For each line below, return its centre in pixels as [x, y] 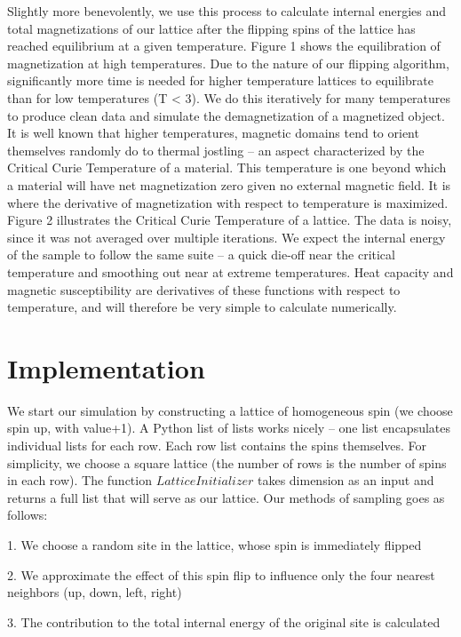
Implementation [106, 367]
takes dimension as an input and [346, 480]
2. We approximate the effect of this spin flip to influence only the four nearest [221, 574]
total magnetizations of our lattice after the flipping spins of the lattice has [211, 28]
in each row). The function [79, 480]
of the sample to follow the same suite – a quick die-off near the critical [201, 255]
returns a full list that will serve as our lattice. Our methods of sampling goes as [226, 497]
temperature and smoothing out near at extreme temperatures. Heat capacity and [230, 271]
